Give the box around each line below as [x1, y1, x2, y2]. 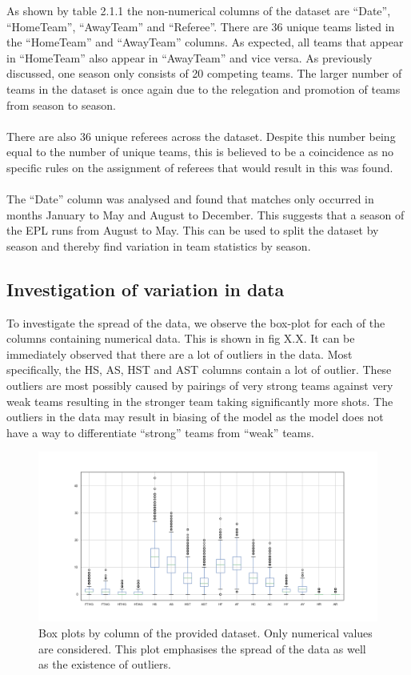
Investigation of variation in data [6, 276, 285, 301]
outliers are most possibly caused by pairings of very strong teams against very [6, 377, 393, 394]
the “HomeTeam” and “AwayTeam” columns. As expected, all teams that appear [6, 34, 404, 50]
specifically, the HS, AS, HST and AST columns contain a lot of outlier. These [6, 361, 392, 378]
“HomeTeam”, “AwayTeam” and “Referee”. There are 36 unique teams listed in [6, 18, 395, 34]
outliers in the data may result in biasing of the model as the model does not [6, 408, 384, 425]
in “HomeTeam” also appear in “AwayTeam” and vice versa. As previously [6, 49, 373, 66]
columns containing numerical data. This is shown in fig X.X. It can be [6, 330, 355, 347]
